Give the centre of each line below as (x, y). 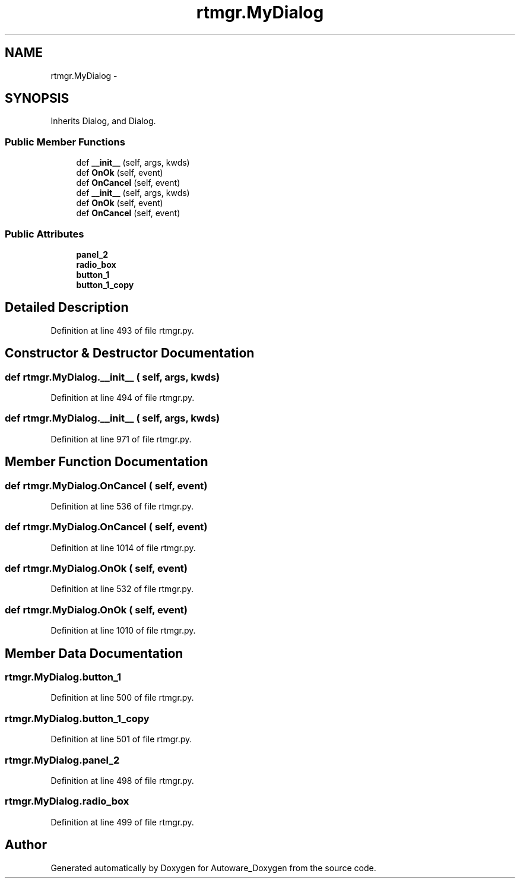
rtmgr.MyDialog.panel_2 (62, 760)
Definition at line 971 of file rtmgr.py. (121, 439)
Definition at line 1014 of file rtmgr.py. (123, 547)
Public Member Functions (65, 142)
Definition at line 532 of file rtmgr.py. (122, 589)
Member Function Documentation (107, 462)
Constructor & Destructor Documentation (130, 353)
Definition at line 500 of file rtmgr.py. (122, 698)
